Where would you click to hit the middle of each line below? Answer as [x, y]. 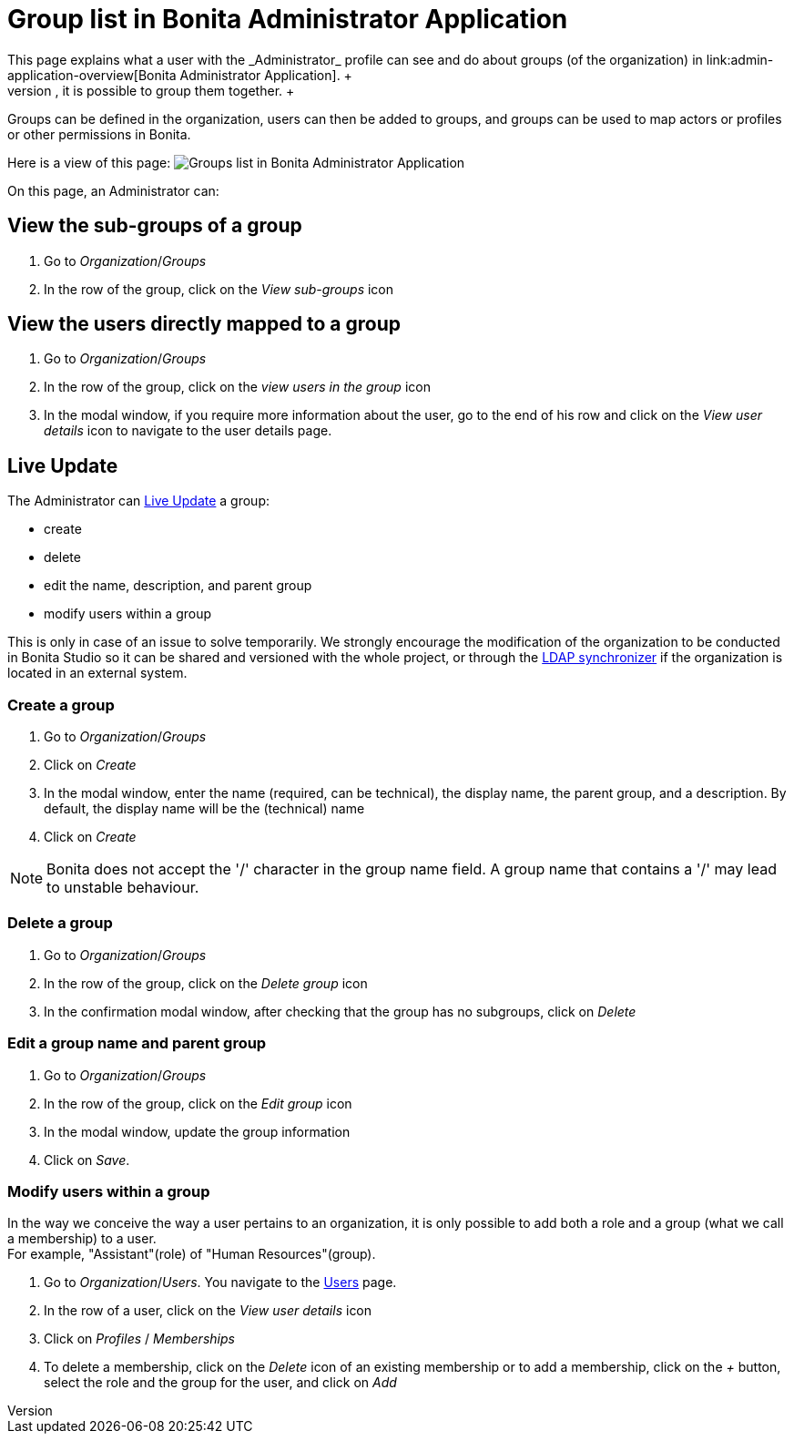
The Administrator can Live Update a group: [138, 501]
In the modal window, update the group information [197, 1131]
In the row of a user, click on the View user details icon [208, 1311]
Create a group [61, 705]
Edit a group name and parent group [137, 1043]
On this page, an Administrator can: [113, 190]
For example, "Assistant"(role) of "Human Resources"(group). [192, 1254]
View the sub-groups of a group [155, 226]
